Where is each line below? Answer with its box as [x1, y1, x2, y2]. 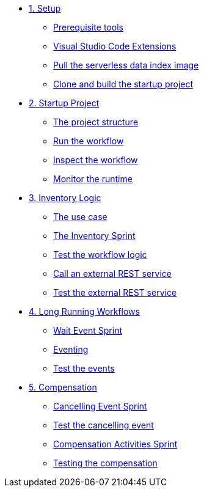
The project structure [53, 117, 139, 127]
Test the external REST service [53, 287, 177, 298]
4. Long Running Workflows [29, 306, 140, 317]
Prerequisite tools [53, 22, 123, 32]
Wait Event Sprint [53, 325, 123, 336]
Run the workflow [53, 136, 124, 146]
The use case [53, 211, 107, 222]
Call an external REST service [53, 268, 172, 279]
